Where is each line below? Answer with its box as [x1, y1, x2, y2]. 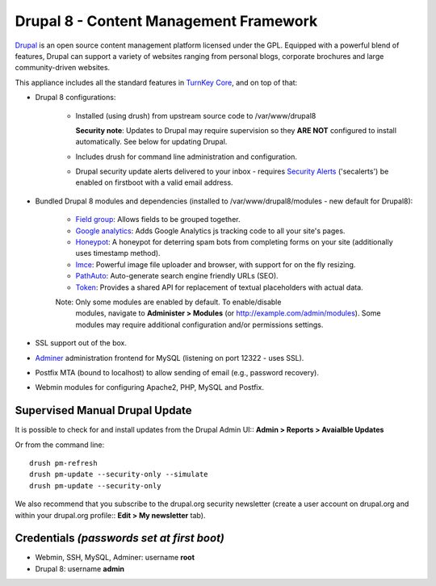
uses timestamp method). [75, 249, 161, 258]
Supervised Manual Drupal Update [15, 404, 193, 417]
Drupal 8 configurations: [35, 93, 116, 103]
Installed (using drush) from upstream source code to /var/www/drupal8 [75, 111, 317, 120]
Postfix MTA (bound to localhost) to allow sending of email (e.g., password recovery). [35, 367, 319, 377]
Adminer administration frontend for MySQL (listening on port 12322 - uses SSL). [35, 353, 304, 362]
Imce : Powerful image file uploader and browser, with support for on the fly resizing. [75, 259, 356, 270]
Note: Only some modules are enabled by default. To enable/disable [55, 297, 282, 307]
